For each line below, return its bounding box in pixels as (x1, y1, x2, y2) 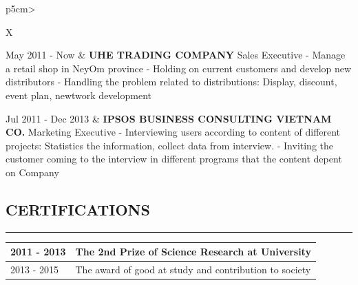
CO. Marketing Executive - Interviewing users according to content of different (6, 125, 341, 139)
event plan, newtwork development (6, 87, 151, 102)
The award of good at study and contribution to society (75, 262, 311, 277)
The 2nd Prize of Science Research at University (75, 244, 311, 259)
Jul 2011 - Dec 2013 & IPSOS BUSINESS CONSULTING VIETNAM (6, 111, 332, 125)
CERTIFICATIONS (6, 198, 150, 220)
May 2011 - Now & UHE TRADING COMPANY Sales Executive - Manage (6, 47, 346, 62)
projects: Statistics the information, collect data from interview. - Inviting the (6, 138, 334, 152)
